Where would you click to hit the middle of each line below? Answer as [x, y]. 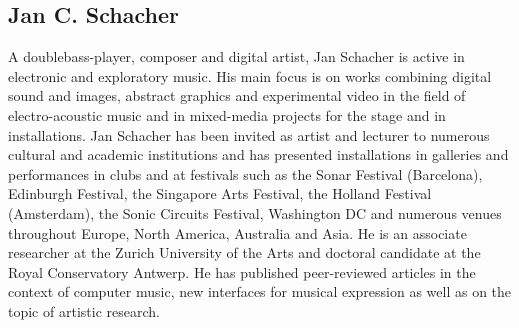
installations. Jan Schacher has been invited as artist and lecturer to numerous [249, 134]
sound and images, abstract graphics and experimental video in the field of [237, 95]
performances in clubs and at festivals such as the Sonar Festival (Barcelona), [245, 173]
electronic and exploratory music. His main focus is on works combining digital [250, 75]
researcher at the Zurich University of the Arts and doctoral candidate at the [244, 252]
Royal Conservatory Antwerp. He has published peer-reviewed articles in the [242, 271]
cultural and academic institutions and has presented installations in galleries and [258, 154]
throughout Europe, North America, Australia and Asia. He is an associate [237, 232]
